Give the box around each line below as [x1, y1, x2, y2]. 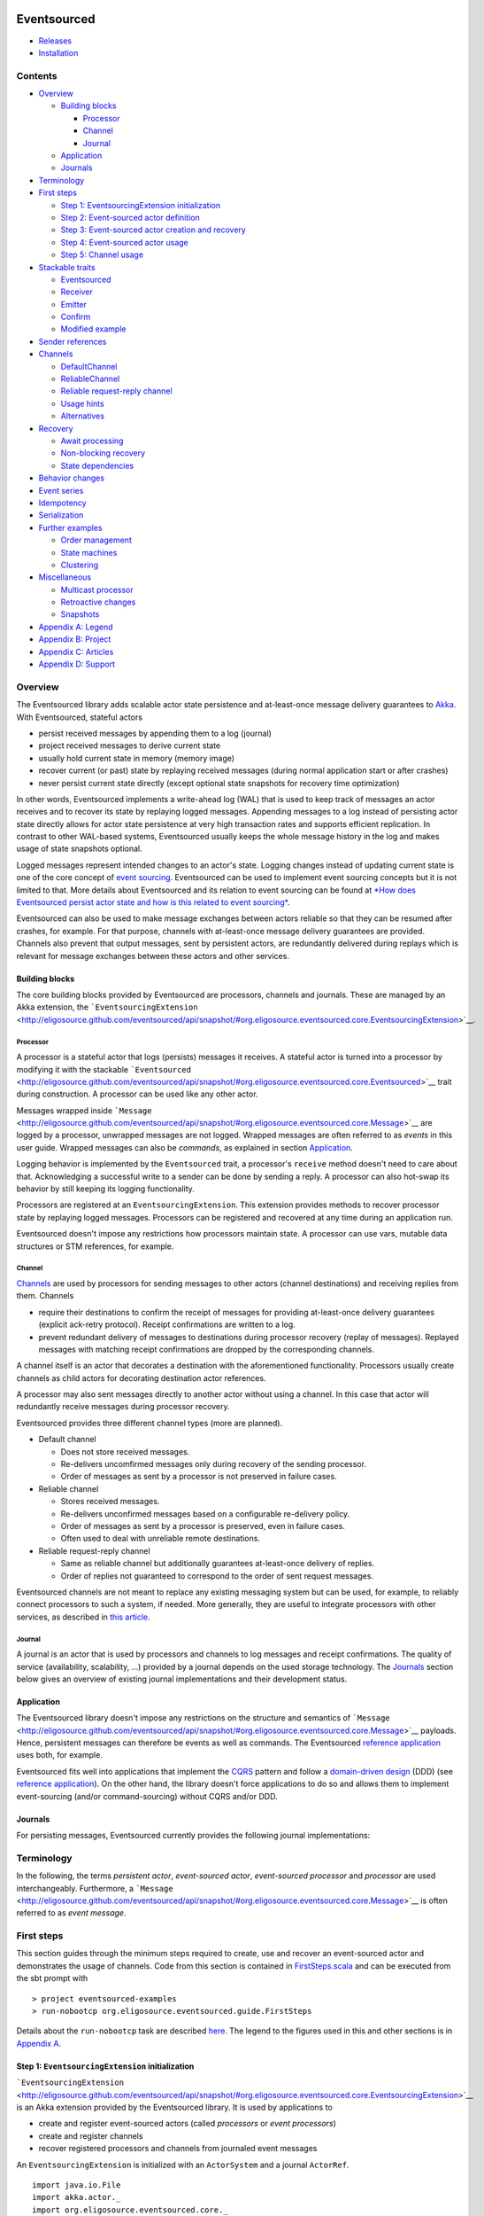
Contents [16, 69, 58, 82]
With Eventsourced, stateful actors [16, 712, 143, 722]
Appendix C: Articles [38, 646, 114, 657]
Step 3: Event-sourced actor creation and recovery [60, 224, 247, 235]
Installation [38, 47, 79, 58]
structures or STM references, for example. [16, 1241, 174, 1252]
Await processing [60, 435, 124, 446]
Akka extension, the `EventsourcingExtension [16, 1002, 198, 1012]
